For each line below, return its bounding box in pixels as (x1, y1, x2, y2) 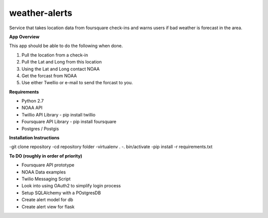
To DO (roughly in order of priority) (9, 153, 82, 159)
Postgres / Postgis (21, 125, 59, 131)
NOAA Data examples (21, 169, 66, 175)
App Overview (9, 34, 40, 40)
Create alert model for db (21, 197, 73, 203)
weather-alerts (9, 7, 72, 18)
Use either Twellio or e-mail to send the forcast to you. (21, 80, 134, 86)
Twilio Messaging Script (21, 176, 71, 182)
